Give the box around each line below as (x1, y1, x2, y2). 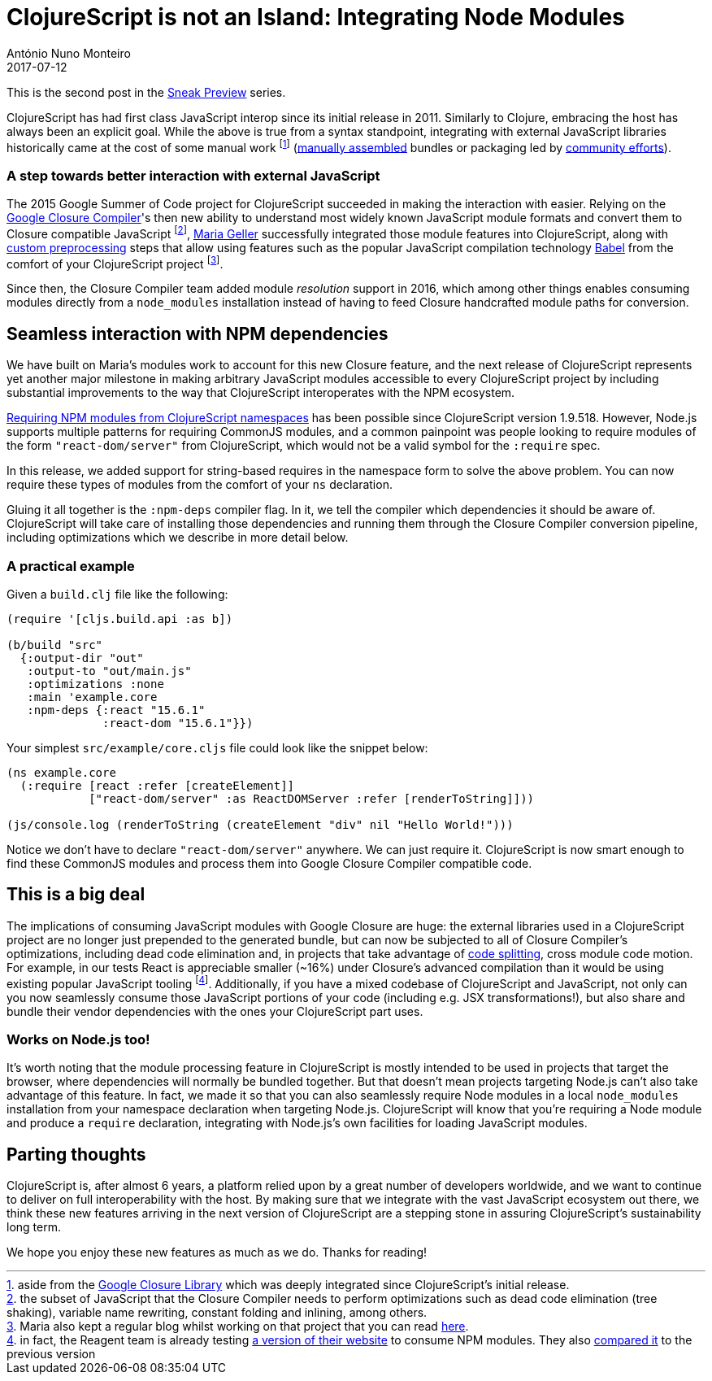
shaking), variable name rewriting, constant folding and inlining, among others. (7, 1305, 428, 1320)
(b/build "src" (7, 638, 103, 652)
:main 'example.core (27, 690, 158, 704)
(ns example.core (7, 766, 116, 780)
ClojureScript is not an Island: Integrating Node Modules (7, 3, 625, 31)
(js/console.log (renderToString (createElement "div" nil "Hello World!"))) (7, 818, 514, 832)
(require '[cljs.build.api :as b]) (7, 612, 233, 626)
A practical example (7, 557, 135, 574)
